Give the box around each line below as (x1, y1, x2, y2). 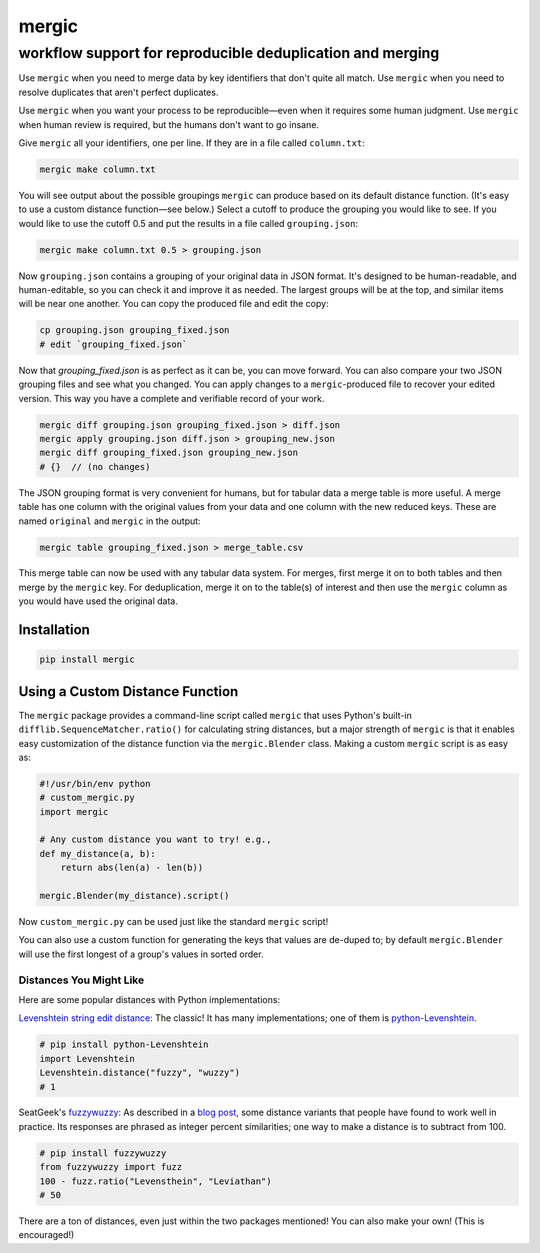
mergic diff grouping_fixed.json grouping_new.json (39, 447, 299, 459)
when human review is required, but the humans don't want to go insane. (18, 118, 320, 130)
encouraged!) (18, 1229, 75, 1241)
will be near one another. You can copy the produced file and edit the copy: (18, 298, 329, 310)
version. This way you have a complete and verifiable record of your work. (18, 392, 325, 404)
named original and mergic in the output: (18, 515, 201, 527)
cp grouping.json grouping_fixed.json (39, 325, 230, 336)
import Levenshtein (39, 1053, 135, 1064)
